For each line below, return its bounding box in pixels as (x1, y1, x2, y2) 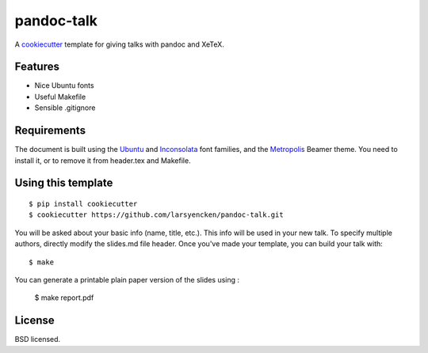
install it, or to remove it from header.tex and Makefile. (14, 155, 191, 165)
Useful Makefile (34, 92, 86, 101)
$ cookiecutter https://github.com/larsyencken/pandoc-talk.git (29, 211, 285, 219)
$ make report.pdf (34, 293, 94, 302)
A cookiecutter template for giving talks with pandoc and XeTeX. (14, 40, 225, 49)
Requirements (14, 123, 86, 138)
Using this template (14, 176, 113, 190)
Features (14, 60, 59, 74)
